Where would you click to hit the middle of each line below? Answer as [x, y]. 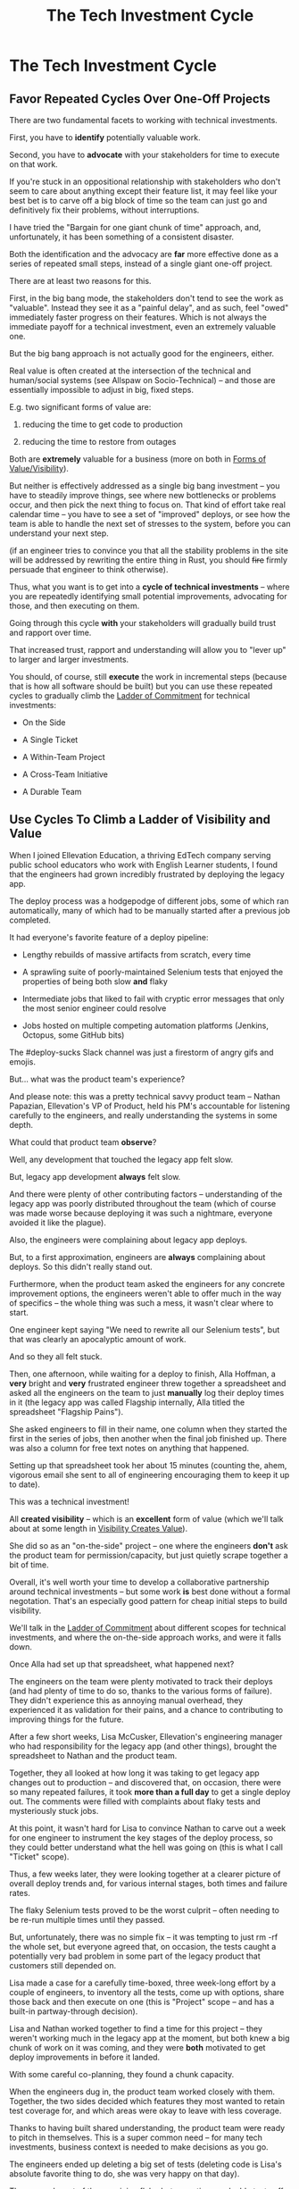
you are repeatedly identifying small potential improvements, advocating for [148, 596]
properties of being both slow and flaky [95, 981]
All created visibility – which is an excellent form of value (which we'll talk [146, 1518]
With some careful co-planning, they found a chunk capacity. [122, 2074]
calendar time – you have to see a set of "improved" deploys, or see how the [150, 514]
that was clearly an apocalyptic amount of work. [98, 1339]
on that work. [33, 164]
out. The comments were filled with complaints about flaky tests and [135, 1801]
